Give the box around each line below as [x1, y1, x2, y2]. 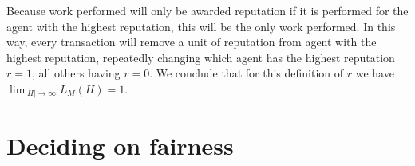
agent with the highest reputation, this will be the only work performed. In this [6, 18, 396, 34]
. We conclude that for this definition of [149, 65, 344, 81]
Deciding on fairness [6, 128, 234, 161]
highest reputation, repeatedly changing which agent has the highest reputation [6, 49, 395, 65]
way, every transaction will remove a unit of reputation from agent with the [6, 34, 377, 50]
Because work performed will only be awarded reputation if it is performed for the [6, 2, 409, 18]
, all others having [31, 65, 121, 81]
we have [355, 65, 394, 81]
